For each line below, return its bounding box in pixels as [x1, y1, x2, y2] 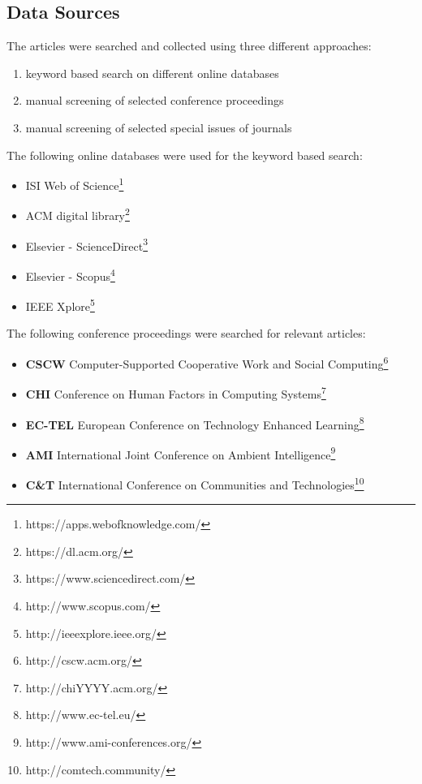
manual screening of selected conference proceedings [25, 92, 284, 109]
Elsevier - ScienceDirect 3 [25, 235, 149, 254]
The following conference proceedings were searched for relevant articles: [6, 325, 366, 342]
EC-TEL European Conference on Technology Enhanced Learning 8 [25, 413, 364, 433]
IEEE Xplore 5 [25, 295, 95, 314]
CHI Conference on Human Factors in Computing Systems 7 [25, 383, 326, 402]
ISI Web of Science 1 [25, 174, 124, 193]
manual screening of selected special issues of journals [25, 118, 292, 136]
